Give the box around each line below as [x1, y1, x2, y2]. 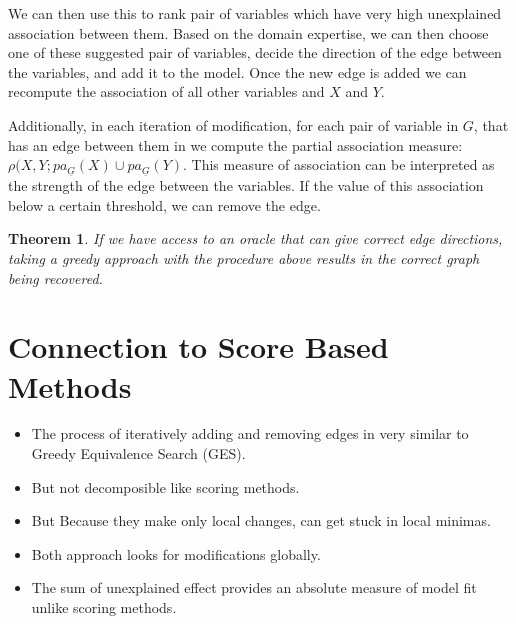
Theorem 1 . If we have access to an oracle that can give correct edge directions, [8, 228, 503, 249]
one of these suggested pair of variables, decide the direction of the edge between [8, 42, 502, 63]
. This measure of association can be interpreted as [183, 154, 495, 175]
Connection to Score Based [8, 326, 389, 367]
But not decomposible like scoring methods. [31, 476, 300, 497]
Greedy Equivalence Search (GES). [31, 443, 246, 464]
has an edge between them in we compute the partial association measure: [8, 134, 463, 155]
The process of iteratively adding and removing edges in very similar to [31, 423, 469, 444]
